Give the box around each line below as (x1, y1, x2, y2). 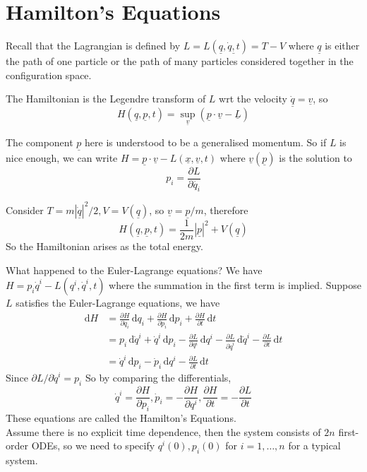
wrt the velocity (219, 91, 287, 106)
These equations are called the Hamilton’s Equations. (6, 410, 236, 425)
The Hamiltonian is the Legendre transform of (6, 91, 206, 106)
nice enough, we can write (6, 150, 118, 165)
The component (6, 135, 73, 150)
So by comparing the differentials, (85, 370, 231, 385)
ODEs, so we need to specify (31, 438, 155, 453)
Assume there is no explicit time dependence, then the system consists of (6, 424, 321, 439)
